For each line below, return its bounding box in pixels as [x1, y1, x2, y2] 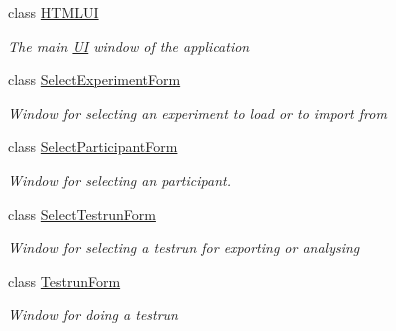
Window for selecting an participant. [8, 169, 231, 190]
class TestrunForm [8, 270, 121, 291]
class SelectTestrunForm [8, 203, 156, 224]
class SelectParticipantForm [8, 136, 178, 157]
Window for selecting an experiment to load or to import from [8, 102, 387, 123]
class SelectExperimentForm [8, 69, 181, 90]
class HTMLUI [8, 2, 99, 22]
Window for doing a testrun [8, 304, 178, 325]
